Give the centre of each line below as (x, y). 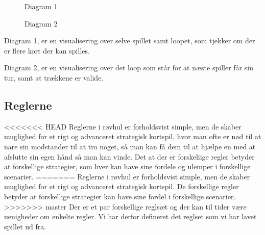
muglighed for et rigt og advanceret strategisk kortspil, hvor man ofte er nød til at (133, 136)
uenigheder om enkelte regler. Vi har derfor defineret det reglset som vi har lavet (130, 216)
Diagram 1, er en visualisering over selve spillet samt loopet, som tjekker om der (130, 41)
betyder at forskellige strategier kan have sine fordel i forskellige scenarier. (120, 196)
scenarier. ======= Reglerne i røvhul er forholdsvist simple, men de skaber (127, 176)
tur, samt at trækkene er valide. (54, 77)
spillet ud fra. (25, 226)
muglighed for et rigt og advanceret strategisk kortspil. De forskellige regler (122, 186)
